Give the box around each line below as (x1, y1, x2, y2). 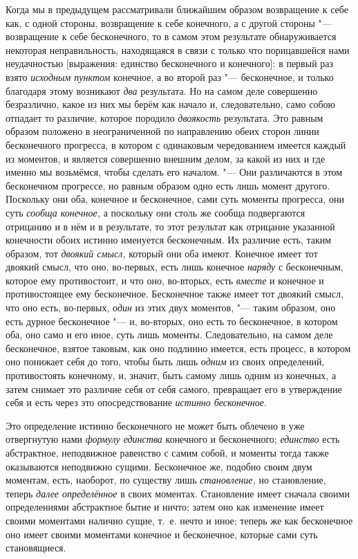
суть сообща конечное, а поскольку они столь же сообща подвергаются (6, 205, 305, 219)
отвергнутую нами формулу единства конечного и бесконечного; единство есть (6, 432, 340, 446)
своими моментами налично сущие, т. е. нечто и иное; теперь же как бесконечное (6, 513, 353, 527)
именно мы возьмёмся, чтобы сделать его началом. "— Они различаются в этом (6, 165, 343, 179)
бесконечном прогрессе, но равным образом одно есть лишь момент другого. (6, 178, 330, 192)
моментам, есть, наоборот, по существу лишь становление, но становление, (6, 473, 326, 487)
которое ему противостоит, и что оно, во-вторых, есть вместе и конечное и (6, 273, 324, 287)
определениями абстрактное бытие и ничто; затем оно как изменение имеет (6, 500, 324, 514)
